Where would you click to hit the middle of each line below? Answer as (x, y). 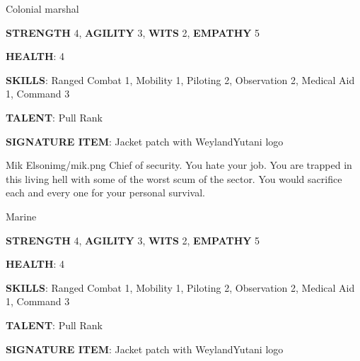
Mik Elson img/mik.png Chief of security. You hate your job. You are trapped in (179, 165)
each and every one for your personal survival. (105, 193)
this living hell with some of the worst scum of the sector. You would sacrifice (174, 178)
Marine (21, 216)
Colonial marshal (42, 8)
